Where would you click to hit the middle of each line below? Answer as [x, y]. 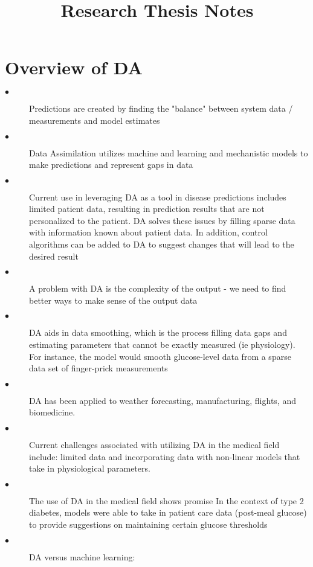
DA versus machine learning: [82, 556]
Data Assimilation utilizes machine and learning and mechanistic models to [169, 152]
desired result [54, 256]
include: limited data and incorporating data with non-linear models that [165, 456]
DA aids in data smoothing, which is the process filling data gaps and [158, 332]
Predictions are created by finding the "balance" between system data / [161, 108]
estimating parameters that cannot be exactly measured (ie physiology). [162, 344]
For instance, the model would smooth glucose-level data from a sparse [160, 356]
